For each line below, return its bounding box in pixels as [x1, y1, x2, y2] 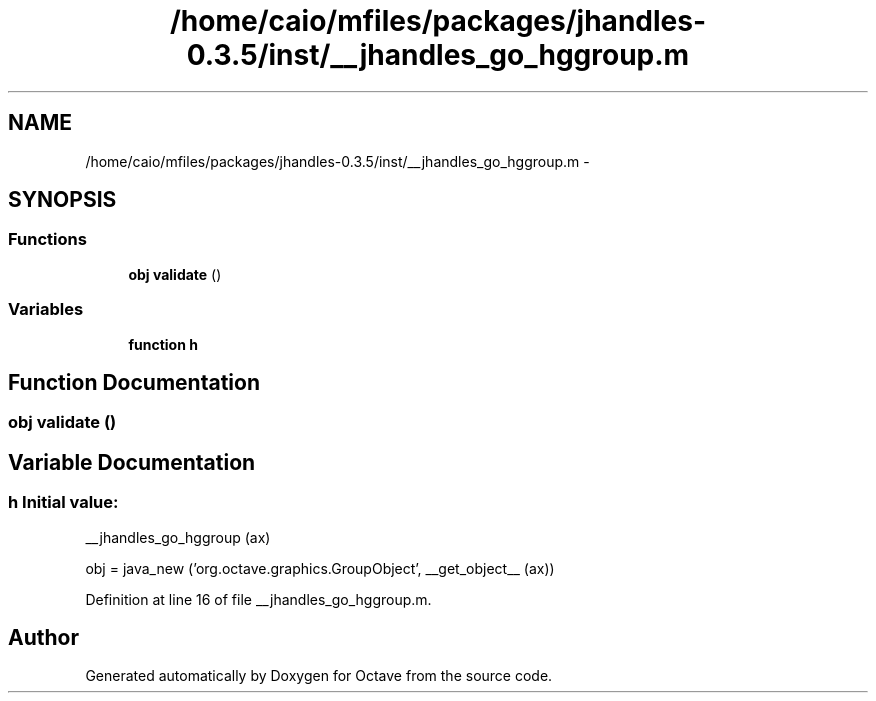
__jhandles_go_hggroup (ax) [85, 528, 271, 546]
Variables [8, 299, 84, 320]
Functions [8, 229, 87, 250]
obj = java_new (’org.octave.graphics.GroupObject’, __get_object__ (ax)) [85, 559, 555, 577]
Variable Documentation [8, 449, 256, 475]
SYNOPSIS [8, 187, 117, 213]
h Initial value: [8, 492, 119, 513]
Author [8, 625, 79, 651]
